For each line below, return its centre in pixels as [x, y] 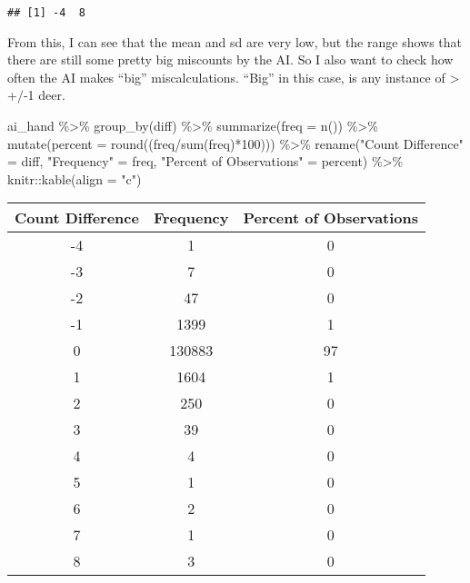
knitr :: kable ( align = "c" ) [75, 178]
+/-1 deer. [36, 95]
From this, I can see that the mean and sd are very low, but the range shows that [235, 41]
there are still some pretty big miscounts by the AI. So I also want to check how [230, 59]
